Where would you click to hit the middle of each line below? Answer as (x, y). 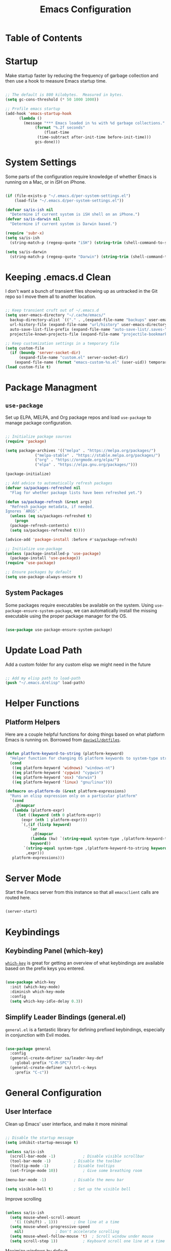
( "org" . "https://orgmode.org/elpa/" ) (77, 460)
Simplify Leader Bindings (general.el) (66, 1017)
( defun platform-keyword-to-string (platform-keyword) (65, 754)
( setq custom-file (25, 348)
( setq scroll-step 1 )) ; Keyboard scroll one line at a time (88, 1241)
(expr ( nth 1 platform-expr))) (54, 820)
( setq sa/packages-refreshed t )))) (48, 530)
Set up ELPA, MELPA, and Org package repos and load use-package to (78, 417)
